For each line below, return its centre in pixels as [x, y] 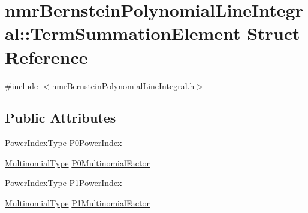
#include [22, 85]
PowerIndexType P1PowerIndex [64, 183]
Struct [274, 33]
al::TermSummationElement [123, 33]
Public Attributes [61, 118]
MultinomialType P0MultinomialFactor [78, 162]
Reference [46, 57]
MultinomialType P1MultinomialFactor [78, 203]
